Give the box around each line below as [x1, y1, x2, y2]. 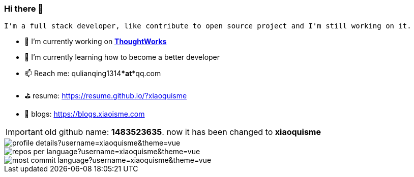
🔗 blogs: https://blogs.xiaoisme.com [24, 110, 145, 119]
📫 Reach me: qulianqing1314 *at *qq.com [24, 69, 161, 78]
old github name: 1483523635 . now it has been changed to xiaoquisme [44, 127, 321, 137]
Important [6, 127, 43, 137]
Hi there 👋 [4, 4, 44, 14]
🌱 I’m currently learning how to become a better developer [24, 53, 220, 62]
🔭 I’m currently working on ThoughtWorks [24, 37, 167, 46]
